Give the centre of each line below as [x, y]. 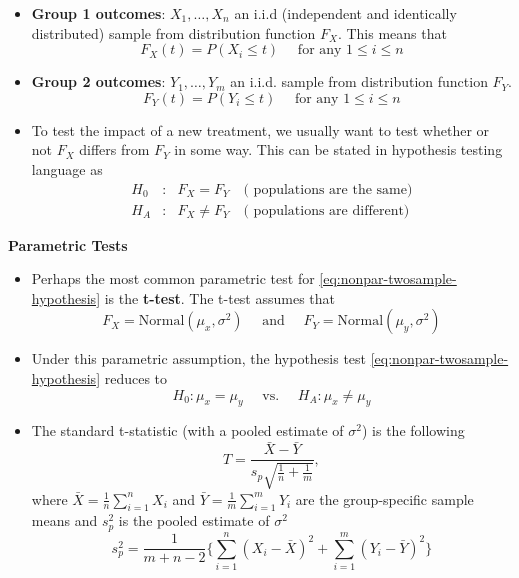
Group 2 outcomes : [98, 81]
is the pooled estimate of [194, 520]
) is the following [413, 430]
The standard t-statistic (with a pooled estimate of [187, 430]
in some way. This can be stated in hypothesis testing [338, 149]
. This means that [392, 32]
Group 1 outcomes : [98, 13]
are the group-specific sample [384, 498]
